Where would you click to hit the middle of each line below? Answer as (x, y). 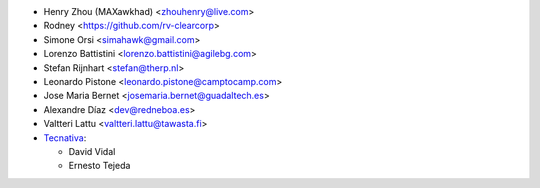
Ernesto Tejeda (99, 166)
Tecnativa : (65, 137)
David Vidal (92, 151)
